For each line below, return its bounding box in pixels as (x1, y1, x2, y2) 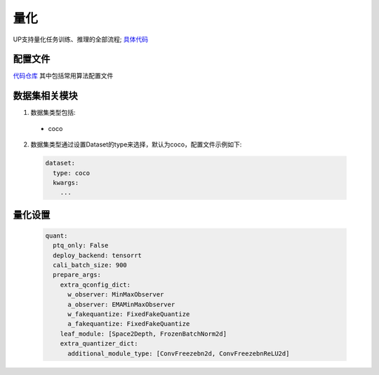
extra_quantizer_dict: (60, 340, 138, 348)
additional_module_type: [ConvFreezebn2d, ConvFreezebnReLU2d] (67, 349, 290, 357)
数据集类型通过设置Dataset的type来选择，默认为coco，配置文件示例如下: (30, 140, 242, 149)
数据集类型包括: (30, 109, 77, 117)
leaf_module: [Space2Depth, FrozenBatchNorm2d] (60, 329, 227, 338)
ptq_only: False (53, 242, 109, 250)
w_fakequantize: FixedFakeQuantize (67, 311, 190, 318)
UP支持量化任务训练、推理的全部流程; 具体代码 (13, 35, 149, 43)
